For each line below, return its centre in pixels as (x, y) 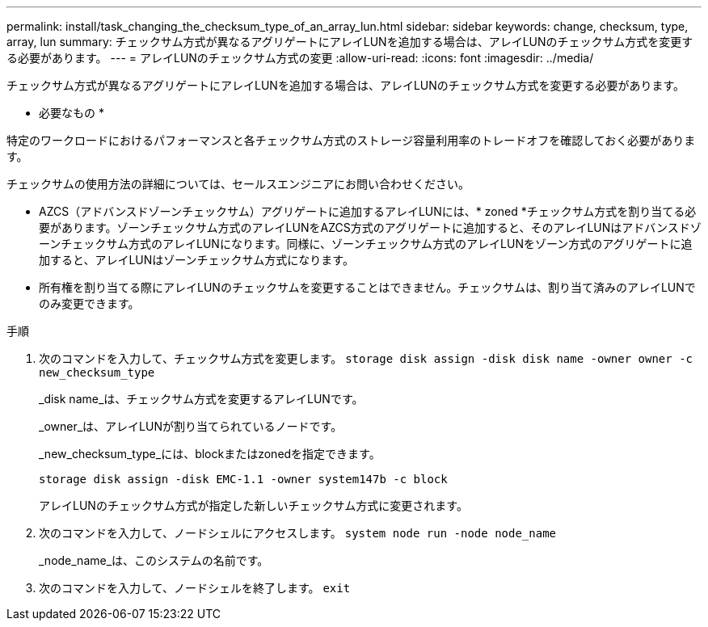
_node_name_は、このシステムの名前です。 (154, 560)
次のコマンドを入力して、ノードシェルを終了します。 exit (195, 588)
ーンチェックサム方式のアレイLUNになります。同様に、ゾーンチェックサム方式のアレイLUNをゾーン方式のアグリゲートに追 (366, 244)
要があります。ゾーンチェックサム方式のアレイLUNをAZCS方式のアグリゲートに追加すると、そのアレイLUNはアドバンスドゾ (370, 227)
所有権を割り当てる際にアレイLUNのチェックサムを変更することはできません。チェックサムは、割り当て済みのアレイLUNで (367, 287)
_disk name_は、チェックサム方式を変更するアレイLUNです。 (201, 399)
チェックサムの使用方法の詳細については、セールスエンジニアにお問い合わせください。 (238, 184)
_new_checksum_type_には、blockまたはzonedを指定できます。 (210, 454)
